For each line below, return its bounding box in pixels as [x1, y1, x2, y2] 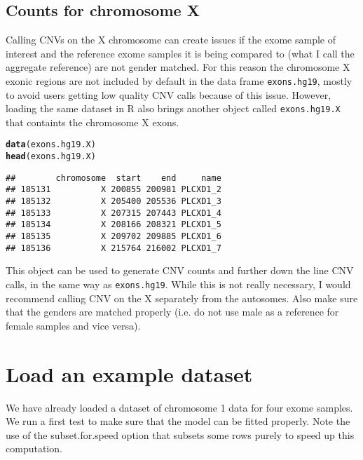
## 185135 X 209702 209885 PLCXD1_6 [6, 231, 221, 242]
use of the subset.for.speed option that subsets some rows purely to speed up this [6, 427, 355, 442]
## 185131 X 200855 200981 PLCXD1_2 [6, 184, 221, 195]
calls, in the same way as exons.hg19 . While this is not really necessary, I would [6, 276, 351, 291]
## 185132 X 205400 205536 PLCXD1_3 [6, 196, 221, 207]
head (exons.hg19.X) [6, 151, 96, 162]
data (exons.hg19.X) [6, 140, 96, 150]
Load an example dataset [6, 359, 253, 388]
